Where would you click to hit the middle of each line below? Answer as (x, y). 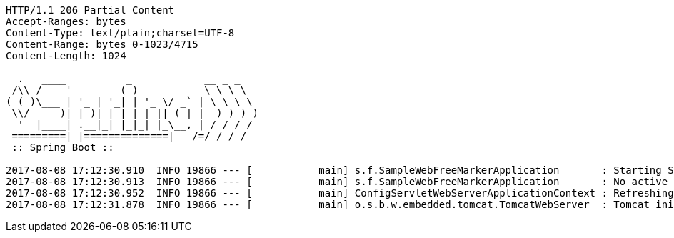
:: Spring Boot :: (63, 147)
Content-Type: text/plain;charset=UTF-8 (120, 33)
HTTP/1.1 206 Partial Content (90, 10)
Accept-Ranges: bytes (66, 21)
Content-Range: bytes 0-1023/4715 (102, 44)
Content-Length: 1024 (66, 56)
